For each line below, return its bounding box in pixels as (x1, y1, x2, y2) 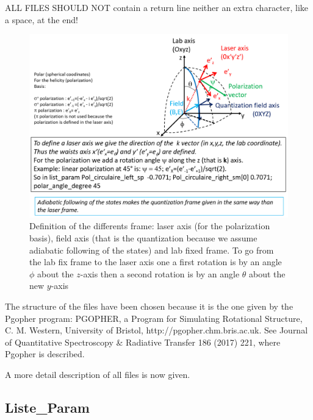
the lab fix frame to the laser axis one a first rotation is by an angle (29, 255, 282, 268)
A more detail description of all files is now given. (5, 368, 190, 380)
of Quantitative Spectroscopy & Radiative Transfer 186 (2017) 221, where (5, 335, 281, 348)
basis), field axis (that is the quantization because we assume (29, 231, 257, 244)
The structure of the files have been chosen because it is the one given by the (5, 299, 293, 312)
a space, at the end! (5, 13, 78, 26)
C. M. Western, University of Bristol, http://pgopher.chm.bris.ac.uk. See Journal (5, 324, 308, 336)
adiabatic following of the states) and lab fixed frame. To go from (29, 243, 274, 256)
